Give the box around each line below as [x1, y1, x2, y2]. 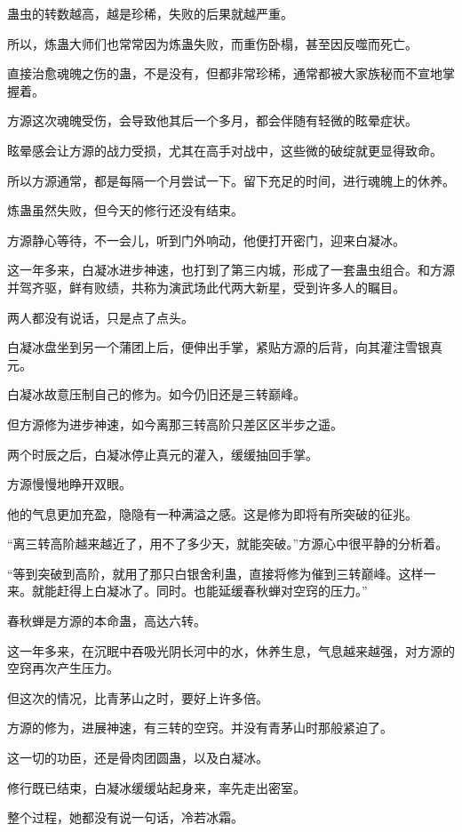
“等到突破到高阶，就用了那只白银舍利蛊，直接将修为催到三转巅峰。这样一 [7, 564, 436, 582]
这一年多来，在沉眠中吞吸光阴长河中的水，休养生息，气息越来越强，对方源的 [7, 641, 455, 660]
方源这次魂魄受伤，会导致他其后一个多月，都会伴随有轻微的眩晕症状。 [7, 111, 418, 130]
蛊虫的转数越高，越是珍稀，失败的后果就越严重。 [7, 4, 293, 22]
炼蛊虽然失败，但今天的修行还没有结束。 [7, 201, 243, 220]
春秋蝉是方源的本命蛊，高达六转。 [7, 612, 206, 630]
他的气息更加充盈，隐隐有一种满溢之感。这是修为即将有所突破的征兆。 [7, 504, 418, 523]
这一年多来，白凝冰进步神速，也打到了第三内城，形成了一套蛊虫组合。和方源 [7, 260, 455, 279]
